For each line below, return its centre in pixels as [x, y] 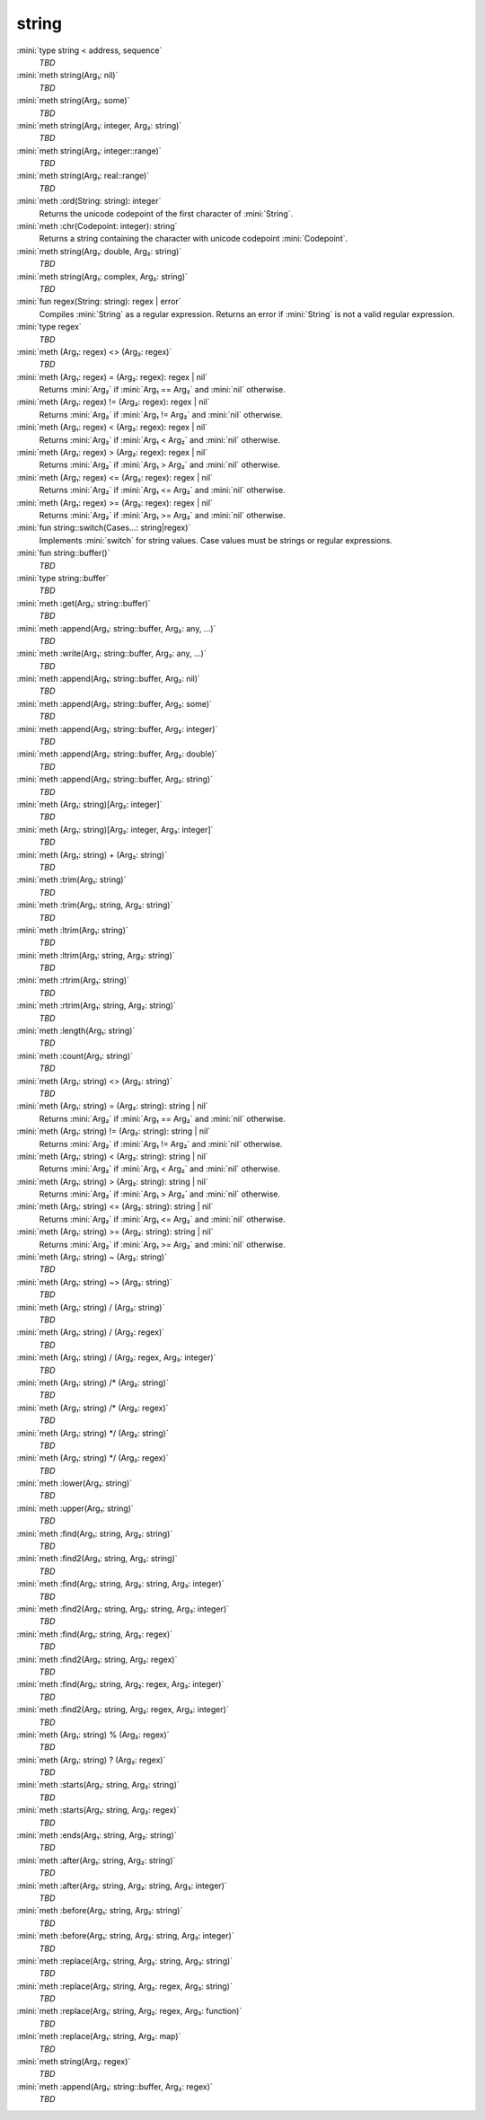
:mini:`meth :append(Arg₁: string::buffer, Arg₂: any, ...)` [116, 628]
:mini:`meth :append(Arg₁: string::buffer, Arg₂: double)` [117, 754]
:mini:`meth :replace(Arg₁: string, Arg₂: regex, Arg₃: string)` [124, 1986]
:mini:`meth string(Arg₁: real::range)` [83, 176]
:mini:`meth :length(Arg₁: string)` [76, 1031]
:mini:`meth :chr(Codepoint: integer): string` [97, 226]
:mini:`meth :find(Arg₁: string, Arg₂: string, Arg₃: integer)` [120, 1584]
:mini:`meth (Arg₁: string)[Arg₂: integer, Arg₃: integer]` [115, 829]
